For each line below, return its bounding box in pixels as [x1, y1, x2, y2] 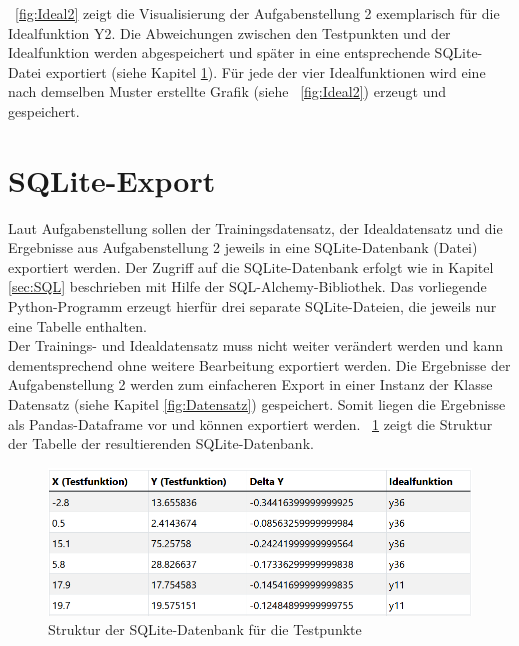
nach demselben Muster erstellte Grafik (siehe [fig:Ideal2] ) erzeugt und [8, 81, 447, 102]
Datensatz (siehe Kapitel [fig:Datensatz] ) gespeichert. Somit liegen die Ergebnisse [8, 394, 506, 415]
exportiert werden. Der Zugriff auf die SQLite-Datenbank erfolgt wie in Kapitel [8, 256, 494, 277]
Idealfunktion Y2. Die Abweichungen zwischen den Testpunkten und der [8, 22, 451, 43]
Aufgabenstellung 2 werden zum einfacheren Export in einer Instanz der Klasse [8, 374, 493, 395]
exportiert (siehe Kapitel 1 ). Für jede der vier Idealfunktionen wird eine [45, 61, 486, 82]
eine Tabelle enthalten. [8, 315, 147, 336]
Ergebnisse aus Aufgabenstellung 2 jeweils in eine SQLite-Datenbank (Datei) [8, 237, 478, 258]
